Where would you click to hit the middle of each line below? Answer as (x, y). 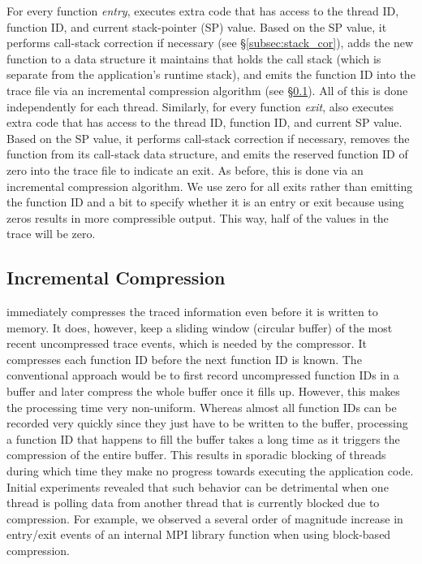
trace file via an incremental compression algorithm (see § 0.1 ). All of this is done (207, 90)
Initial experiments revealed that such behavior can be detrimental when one (198, 486)
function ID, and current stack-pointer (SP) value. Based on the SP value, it (197, 26)
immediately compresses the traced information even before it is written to (192, 312)
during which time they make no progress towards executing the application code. (210, 471)
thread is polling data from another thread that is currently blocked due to (193, 503)
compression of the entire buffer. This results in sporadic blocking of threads (196, 455)
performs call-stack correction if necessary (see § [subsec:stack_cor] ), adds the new (210, 43)
